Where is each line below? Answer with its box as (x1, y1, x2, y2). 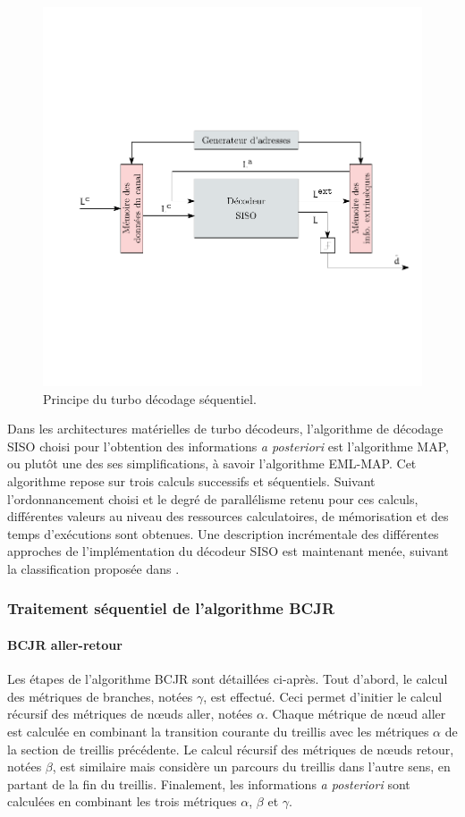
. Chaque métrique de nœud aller (264, 704, 446, 723)
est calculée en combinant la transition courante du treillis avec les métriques (7, 721, 429, 740)
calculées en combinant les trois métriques (7, 792, 237, 811)
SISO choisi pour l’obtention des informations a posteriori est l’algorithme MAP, (7, 436, 449, 455)
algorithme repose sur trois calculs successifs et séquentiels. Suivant (7, 471, 376, 490)
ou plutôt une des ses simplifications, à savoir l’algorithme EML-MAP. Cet (7, 454, 417, 473)
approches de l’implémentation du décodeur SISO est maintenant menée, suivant (7, 542, 449, 560)
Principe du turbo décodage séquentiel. (43, 389, 257, 408)
